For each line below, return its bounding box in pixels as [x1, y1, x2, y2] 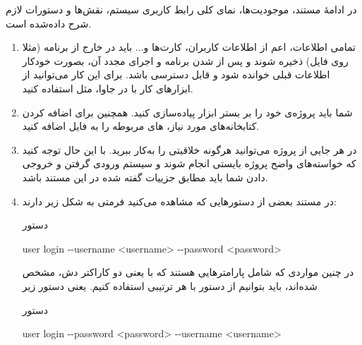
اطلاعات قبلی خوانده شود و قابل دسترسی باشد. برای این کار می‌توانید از [22, 67, 330, 82]
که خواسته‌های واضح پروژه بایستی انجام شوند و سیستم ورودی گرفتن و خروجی [22, 156, 356, 171]
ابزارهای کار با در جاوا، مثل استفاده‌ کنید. [22, 80, 193, 95]
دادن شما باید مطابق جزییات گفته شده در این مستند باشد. [22, 169, 268, 184]
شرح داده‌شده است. [6, 16, 92, 30]
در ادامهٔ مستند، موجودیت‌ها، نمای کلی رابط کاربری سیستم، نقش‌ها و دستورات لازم [6, 2, 357, 16]
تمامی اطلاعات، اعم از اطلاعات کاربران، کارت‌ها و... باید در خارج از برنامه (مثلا [22, 40, 356, 54]
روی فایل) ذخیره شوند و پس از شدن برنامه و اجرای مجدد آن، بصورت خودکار [22, 53, 349, 68]
